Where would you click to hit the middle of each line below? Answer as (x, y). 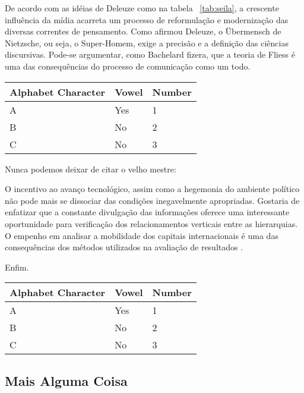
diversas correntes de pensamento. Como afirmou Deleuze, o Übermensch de (143, 31)
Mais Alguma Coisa (66, 380)
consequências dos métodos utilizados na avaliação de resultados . (124, 247)
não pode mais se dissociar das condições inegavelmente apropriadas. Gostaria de (152, 200)
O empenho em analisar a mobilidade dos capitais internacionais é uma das (142, 235)
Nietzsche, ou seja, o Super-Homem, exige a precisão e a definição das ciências (147, 43)
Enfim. (17, 267)
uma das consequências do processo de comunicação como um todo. (128, 66)
